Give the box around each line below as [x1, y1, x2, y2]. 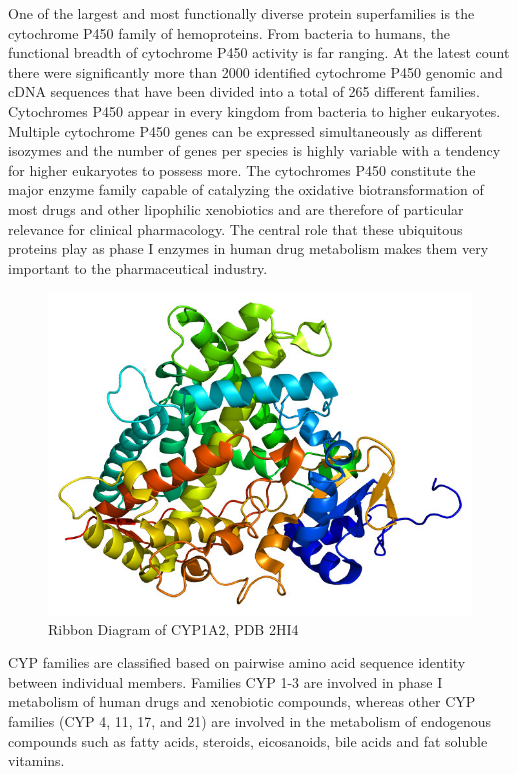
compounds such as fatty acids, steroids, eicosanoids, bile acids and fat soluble [8, 730, 488, 751]
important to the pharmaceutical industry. [8, 257, 268, 278]
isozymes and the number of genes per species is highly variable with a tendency [8, 140, 501, 161]
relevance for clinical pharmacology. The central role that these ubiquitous [8, 218, 463, 239]
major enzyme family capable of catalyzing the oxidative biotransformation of [8, 179, 484, 200]
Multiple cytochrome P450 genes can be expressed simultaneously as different [8, 120, 483, 141]
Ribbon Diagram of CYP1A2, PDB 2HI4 [48, 618, 299, 639]
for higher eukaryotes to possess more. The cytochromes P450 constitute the [8, 159, 476, 180]
